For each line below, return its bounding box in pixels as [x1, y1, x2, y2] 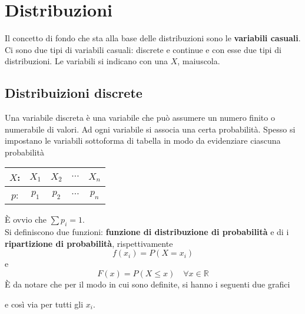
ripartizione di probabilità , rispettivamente [5, 237, 173, 249]
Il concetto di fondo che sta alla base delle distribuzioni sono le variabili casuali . [5, 32, 301, 44]
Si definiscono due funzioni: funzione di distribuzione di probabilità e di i [5, 226, 289, 238]
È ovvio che [5, 213, 47, 226]
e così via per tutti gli [5, 298, 84, 310]
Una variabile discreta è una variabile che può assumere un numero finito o [5, 111, 275, 124]
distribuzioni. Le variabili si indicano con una [5, 55, 168, 67]
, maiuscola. [177, 55, 220, 67]
